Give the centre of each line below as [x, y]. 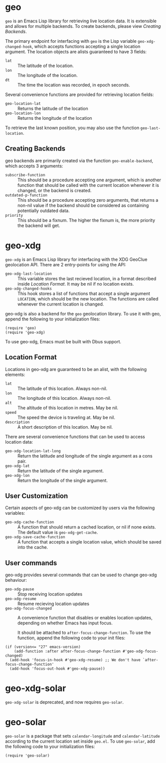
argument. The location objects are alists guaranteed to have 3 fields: [76, 52]
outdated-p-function [27, 195]
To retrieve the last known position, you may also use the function [72, 128]
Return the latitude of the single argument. [61, 470]
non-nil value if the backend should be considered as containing [83, 205]
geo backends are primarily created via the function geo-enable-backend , [79, 160]
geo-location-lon [23, 113]
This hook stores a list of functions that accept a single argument [84, 293]
